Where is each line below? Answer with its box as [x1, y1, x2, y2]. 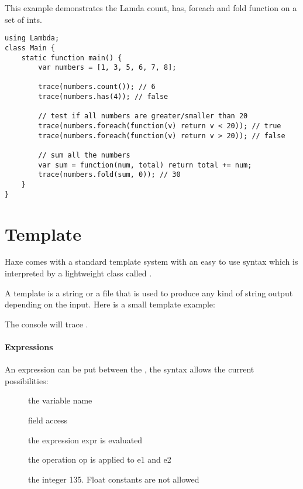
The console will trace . [5, 317, 88, 330]
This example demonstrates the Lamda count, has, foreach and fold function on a [5, 2, 297, 13]
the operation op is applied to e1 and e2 [28, 453, 171, 466]
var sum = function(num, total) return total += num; [38, 160, 252, 169]
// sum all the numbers [38, 151, 130, 160]
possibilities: [5, 374, 49, 387]
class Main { [5, 43, 55, 52]
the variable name [28, 394, 92, 406]
